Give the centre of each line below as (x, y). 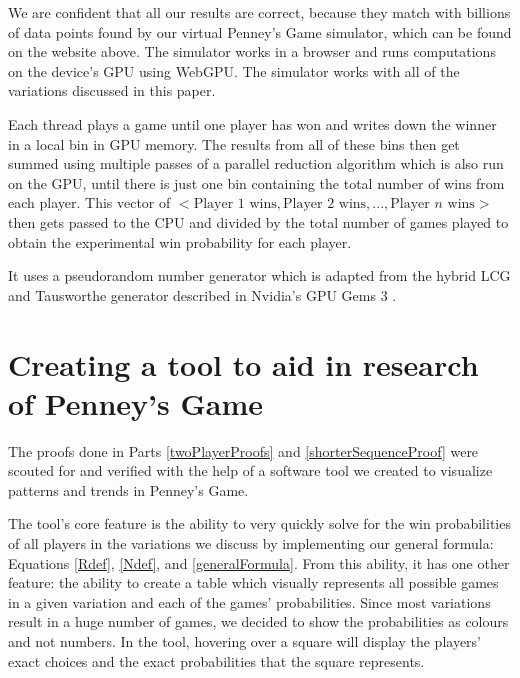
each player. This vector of (89, 202)
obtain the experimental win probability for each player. (180, 241)
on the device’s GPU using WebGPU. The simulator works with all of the (234, 70)
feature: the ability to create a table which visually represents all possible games (253, 582)
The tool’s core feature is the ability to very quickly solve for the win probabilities (259, 523)
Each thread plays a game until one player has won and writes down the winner (252, 123)
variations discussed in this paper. (112, 90)
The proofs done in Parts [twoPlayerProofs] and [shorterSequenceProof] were (243, 450)
